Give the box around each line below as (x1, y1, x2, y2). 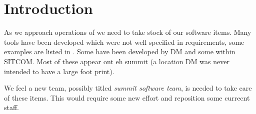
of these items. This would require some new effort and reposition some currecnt (4, 92, 250, 103)
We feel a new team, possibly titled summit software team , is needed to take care (4, 83, 252, 93)
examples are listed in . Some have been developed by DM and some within (4, 46, 235, 57)
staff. (4, 102, 19, 113)
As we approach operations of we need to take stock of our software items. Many (4, 27, 251, 37)
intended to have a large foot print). (4, 66, 114, 76)
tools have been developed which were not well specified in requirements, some (4, 36, 244, 47)
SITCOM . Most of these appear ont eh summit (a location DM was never (4, 56, 229, 66)
